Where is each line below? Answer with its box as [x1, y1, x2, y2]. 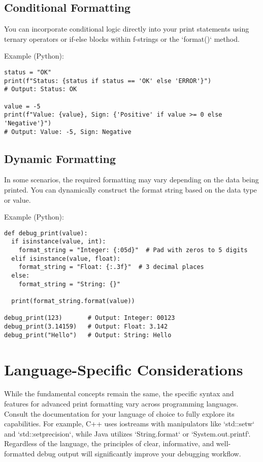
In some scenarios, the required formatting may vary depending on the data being [4, 174, 259, 185]
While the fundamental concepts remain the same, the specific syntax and [4, 388, 234, 399]
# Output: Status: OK [4, 86, 77, 93]
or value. [4, 194, 31, 205]
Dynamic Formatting [4, 150, 116, 166]
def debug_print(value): [4, 229, 88, 237]
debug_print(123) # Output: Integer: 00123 [4, 314, 175, 322]
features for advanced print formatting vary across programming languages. [4, 398, 239, 409]
